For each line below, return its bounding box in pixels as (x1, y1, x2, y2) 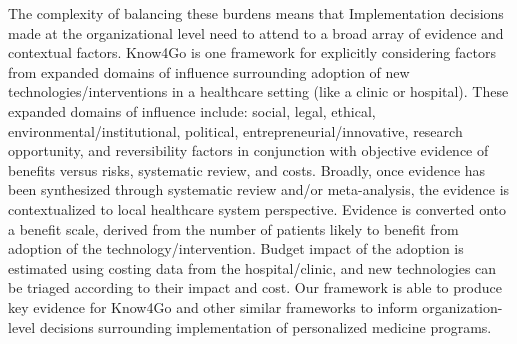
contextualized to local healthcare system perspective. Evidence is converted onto (8, 198, 506, 219)
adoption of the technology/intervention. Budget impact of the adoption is (8, 238, 464, 259)
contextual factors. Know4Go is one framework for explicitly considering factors (8, 42, 496, 63)
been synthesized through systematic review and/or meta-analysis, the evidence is (8, 179, 510, 200)
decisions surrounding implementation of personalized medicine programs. (39, 316, 492, 337)
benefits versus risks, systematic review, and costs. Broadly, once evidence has (8, 159, 486, 180)
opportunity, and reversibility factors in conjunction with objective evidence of (8, 140, 489, 161)
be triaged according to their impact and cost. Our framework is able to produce (8, 277, 502, 298)
